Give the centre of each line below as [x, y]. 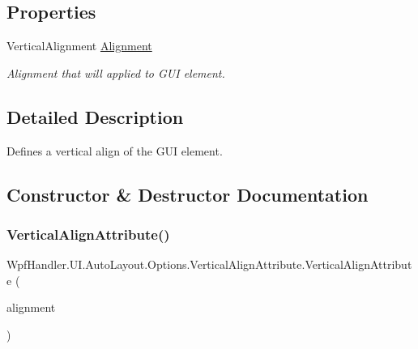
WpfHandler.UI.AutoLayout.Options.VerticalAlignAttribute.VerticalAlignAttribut [209, 264]
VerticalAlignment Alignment [79, 46]
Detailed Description [95, 116]
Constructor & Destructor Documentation [188, 194]
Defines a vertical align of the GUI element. [115, 150]
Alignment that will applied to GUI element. [116, 72]
